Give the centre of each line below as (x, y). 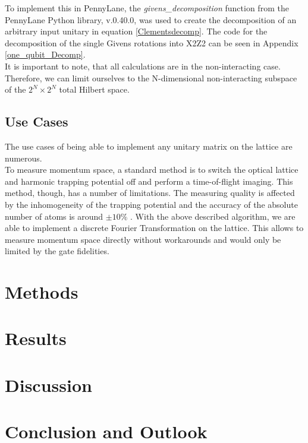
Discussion (48, 385)
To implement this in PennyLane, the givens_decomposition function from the (147, 8)
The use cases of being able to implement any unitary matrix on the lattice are (149, 146)
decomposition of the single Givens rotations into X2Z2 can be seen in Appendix (152, 42)
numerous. (23, 158)
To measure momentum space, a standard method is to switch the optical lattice (152, 170)
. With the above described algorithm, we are (213, 216)
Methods (42, 292)
